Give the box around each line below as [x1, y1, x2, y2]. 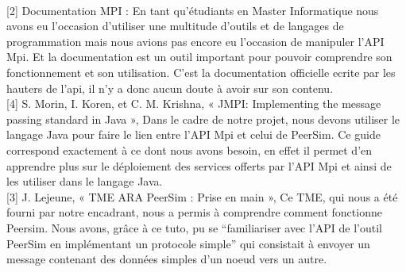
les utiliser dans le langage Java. [6, 173, 163, 190]
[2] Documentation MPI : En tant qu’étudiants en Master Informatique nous [6, 2, 379, 18]
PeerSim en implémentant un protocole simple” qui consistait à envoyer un [6, 235, 370, 251]
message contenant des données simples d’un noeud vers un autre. [6, 251, 327, 267]
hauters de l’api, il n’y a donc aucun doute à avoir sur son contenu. [6, 79, 334, 96]
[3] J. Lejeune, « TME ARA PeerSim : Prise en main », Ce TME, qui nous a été [6, 188, 398, 205]
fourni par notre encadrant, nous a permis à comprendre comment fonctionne [6, 204, 382, 220]
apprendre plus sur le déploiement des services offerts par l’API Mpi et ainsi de [6, 157, 392, 174]
